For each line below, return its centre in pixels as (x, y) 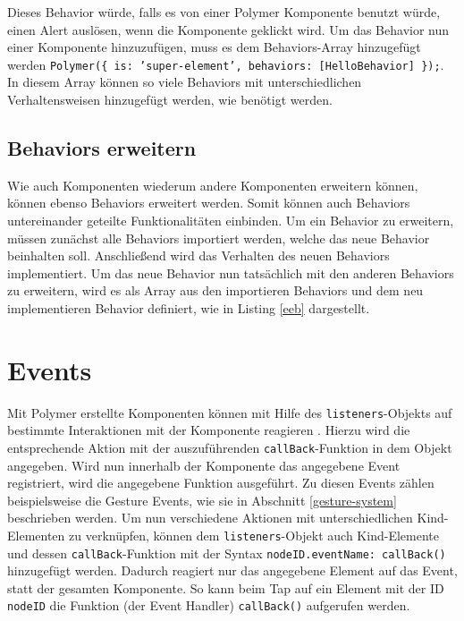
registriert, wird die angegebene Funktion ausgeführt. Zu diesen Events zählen (221, 483)
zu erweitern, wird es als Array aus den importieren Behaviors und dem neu (215, 290)
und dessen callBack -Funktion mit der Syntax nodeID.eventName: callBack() (227, 553)
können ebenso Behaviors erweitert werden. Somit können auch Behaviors (209, 203)
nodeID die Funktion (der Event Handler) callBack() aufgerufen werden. (209, 605)
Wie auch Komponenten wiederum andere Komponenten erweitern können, (213, 185)
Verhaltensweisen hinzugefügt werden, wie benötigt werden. (170, 100)
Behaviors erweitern (102, 148)
